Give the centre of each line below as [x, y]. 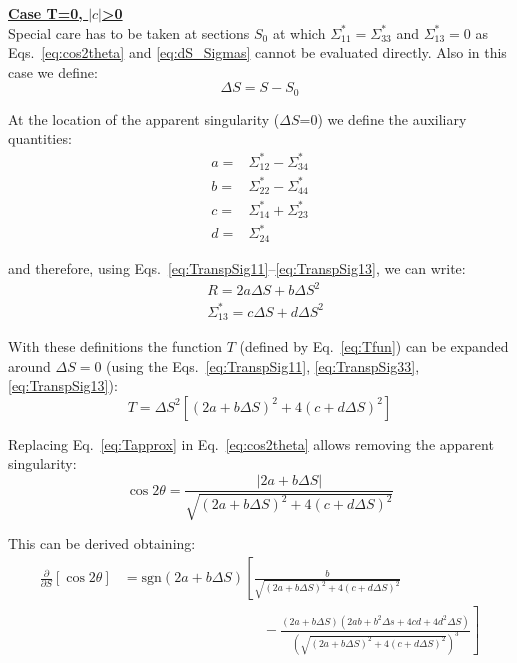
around [29, 365]
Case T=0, [45, 13]
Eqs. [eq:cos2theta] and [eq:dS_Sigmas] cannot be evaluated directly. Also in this [257, 52]
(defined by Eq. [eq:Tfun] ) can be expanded [374, 346]
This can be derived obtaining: [102, 543]
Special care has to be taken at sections [129, 32]
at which [299, 32]
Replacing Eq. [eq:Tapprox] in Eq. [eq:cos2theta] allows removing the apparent [251, 443]
